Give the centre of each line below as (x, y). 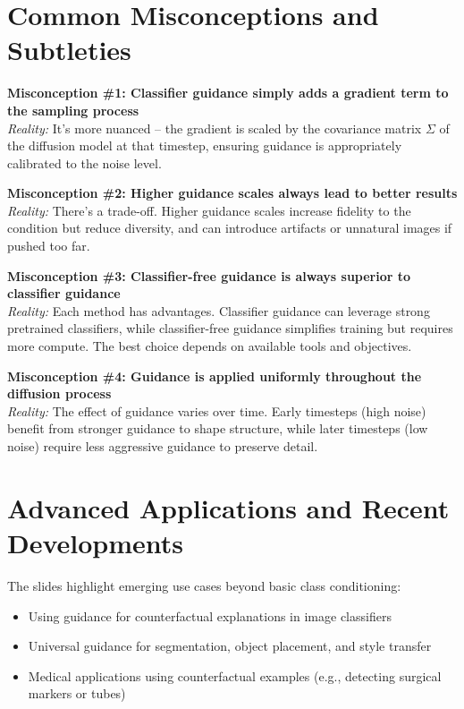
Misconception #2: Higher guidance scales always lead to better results (232, 193)
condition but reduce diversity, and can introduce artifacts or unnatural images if (230, 228)
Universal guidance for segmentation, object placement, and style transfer (230, 646)
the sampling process (73, 110)
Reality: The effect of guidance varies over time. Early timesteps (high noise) (217, 410)
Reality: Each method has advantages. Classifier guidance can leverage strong (219, 310)
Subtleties (69, 50)
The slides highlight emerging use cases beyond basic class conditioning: (204, 585)
